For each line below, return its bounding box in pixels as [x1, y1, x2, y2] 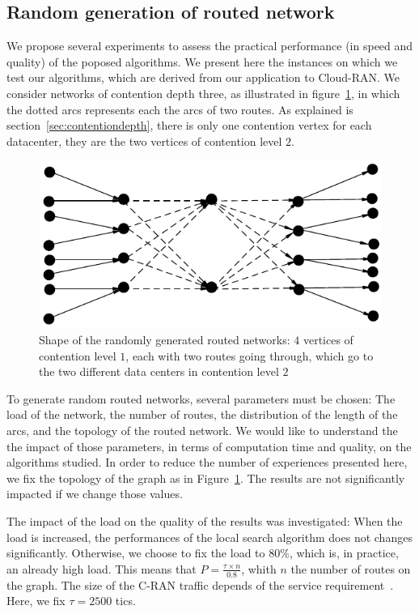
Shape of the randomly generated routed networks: [39, 330, 290, 348]
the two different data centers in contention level [39, 363, 279, 380]
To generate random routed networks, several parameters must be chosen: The [6, 390, 396, 407]
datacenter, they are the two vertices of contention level [6, 132, 282, 149]
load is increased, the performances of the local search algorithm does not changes [6, 528, 413, 545]
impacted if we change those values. [6, 485, 183, 502]
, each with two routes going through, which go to [125, 347, 374, 364]
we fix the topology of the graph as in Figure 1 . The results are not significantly [6, 469, 405, 486]
